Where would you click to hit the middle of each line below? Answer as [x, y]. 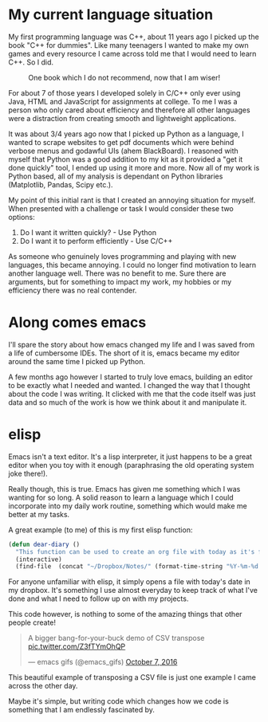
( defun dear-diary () [44, 544]
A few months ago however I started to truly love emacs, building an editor [130, 377]
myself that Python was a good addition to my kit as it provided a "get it [126, 159]
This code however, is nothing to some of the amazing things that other [125, 614]
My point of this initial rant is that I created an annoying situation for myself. [132, 200]
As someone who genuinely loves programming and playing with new [122, 256]
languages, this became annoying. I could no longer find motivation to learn [132, 265]
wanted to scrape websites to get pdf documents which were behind [121, 142]
